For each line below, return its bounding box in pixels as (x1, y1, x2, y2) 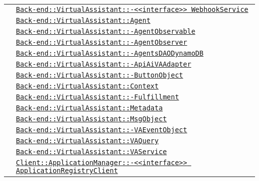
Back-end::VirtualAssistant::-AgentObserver (16, 38, 187, 46)
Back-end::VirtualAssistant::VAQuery (16, 137, 159, 145)
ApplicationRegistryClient (16, 167, 118, 175)
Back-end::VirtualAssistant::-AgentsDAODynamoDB (16, 49, 204, 57)
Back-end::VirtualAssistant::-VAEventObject (16, 126, 187, 134)
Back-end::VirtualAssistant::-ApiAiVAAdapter (16, 60, 191, 68)
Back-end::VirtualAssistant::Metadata (16, 104, 163, 112)
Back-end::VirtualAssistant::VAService (16, 148, 167, 156)
